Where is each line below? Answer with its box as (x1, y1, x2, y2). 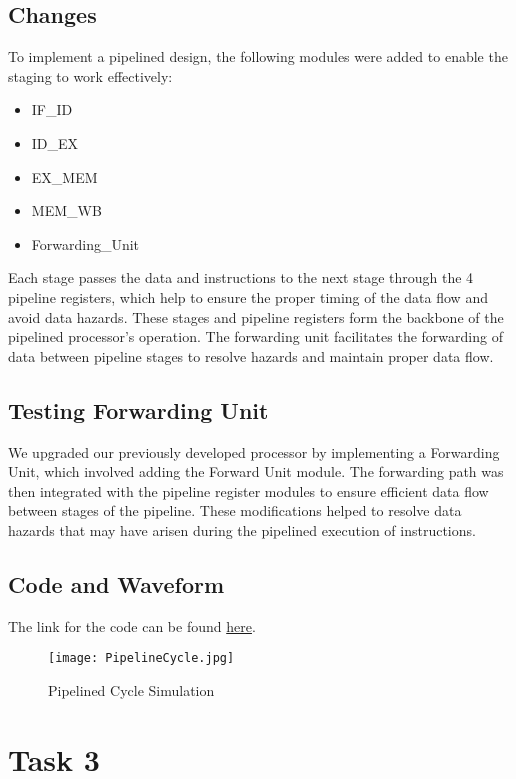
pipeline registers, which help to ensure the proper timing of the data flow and (8, 286, 488, 307)
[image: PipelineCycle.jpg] (48, 651, 235, 666)
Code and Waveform (8, 568, 225, 599)
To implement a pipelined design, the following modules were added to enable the (8, 46, 508, 67)
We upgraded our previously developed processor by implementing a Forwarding (8, 441, 500, 462)
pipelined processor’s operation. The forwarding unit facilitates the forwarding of (8, 326, 503, 347)
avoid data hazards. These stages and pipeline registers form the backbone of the (8, 306, 504, 327)
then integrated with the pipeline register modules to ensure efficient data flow (8, 480, 489, 501)
